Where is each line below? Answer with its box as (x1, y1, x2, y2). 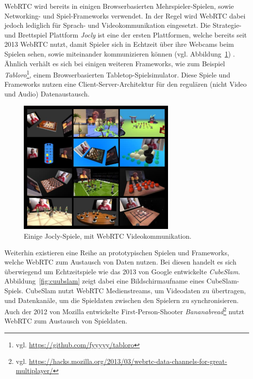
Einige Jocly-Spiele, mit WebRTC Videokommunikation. (24, 230, 192, 241)
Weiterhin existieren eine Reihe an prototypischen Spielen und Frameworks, (4, 247, 229, 257)
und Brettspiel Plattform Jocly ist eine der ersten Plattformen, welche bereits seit (4, 29, 247, 39)
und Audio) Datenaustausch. (4, 89, 90, 98)
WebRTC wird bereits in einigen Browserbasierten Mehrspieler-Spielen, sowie (4, 1, 234, 11)
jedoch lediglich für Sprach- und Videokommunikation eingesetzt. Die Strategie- (4, 20, 242, 30)
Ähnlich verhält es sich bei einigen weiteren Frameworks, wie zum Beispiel (4, 58, 225, 68)
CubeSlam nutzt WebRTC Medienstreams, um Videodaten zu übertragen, (25, 285, 246, 295)
